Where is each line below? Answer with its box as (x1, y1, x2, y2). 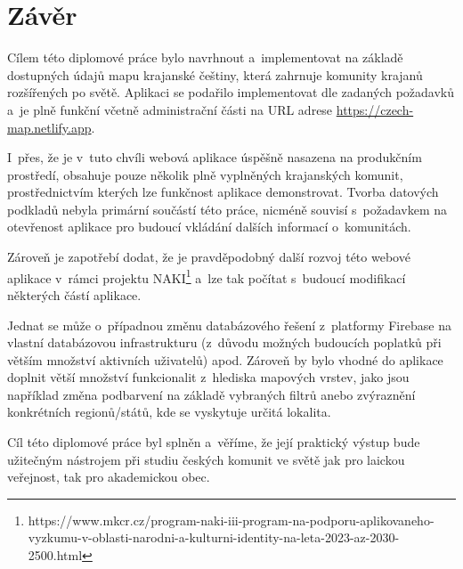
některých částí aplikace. (7, 285, 142, 304)
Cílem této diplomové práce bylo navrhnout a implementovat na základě (7, 48, 403, 67)
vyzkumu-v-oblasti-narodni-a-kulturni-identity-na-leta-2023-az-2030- (28, 528, 400, 547)
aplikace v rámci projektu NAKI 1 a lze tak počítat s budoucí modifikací (7, 265, 406, 287)
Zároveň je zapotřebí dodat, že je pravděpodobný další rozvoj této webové (7, 248, 410, 266)
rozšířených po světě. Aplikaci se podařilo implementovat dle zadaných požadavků (7, 83, 455, 102)
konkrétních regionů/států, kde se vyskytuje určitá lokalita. (7, 402, 331, 421)
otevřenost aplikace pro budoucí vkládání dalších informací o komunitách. (7, 217, 411, 236)
